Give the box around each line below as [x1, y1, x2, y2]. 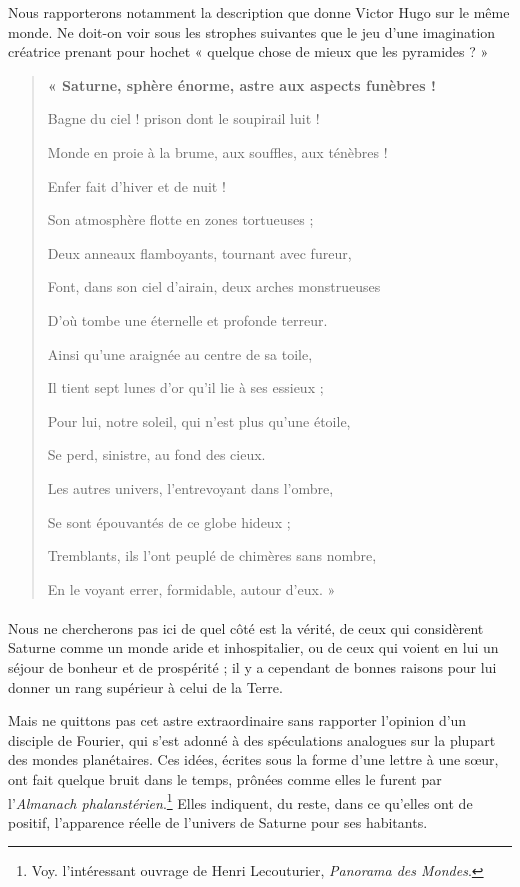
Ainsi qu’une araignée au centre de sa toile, [47, 343, 313, 364]
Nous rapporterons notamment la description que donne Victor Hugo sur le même [8, 2, 510, 22]
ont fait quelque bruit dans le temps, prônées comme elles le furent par [8, 769, 442, 790]
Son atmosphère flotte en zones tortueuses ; [47, 209, 314, 230]
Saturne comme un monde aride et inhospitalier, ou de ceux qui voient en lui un [8, 637, 499, 658]
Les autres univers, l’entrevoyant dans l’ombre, [47, 477, 334, 498]
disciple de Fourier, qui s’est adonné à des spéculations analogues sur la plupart [8, 729, 496, 750]
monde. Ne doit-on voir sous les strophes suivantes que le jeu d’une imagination [8, 21, 496, 42]
